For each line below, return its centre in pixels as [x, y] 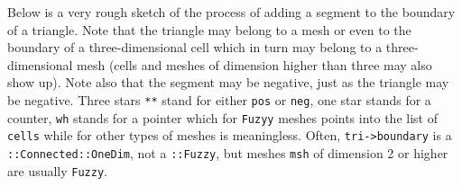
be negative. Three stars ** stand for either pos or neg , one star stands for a [219, 99]
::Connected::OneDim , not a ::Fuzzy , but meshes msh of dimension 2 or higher [228, 152]
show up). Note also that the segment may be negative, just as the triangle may [228, 82]
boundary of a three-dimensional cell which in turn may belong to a [195, 47]
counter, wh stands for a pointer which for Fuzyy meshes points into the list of [222, 117]
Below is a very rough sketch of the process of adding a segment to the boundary [231, 12]
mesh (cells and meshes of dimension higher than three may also [254, 64]
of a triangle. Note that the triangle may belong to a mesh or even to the [209, 29]
